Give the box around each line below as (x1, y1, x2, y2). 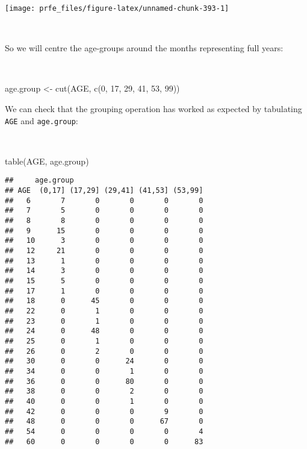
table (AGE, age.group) (5, 154, 89, 167)
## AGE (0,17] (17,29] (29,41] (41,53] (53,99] (5, 186, 203, 195)
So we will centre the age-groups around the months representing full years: (5, 42, 284, 54)
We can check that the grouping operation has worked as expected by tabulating (5, 102, 302, 115)
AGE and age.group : (5, 114, 78, 127)
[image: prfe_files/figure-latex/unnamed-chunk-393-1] (5, 4, 229, 13)
